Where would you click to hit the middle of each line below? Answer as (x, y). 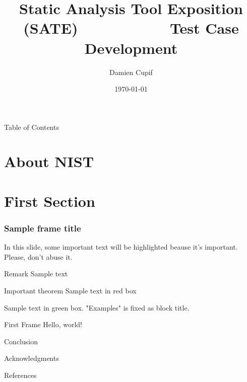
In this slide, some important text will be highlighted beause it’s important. (121, 247)
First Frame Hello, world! (43, 324)
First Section (50, 201)
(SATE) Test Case (131, 28)
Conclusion (21, 341)
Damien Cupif (131, 72)
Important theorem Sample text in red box (70, 291)
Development (131, 48)
